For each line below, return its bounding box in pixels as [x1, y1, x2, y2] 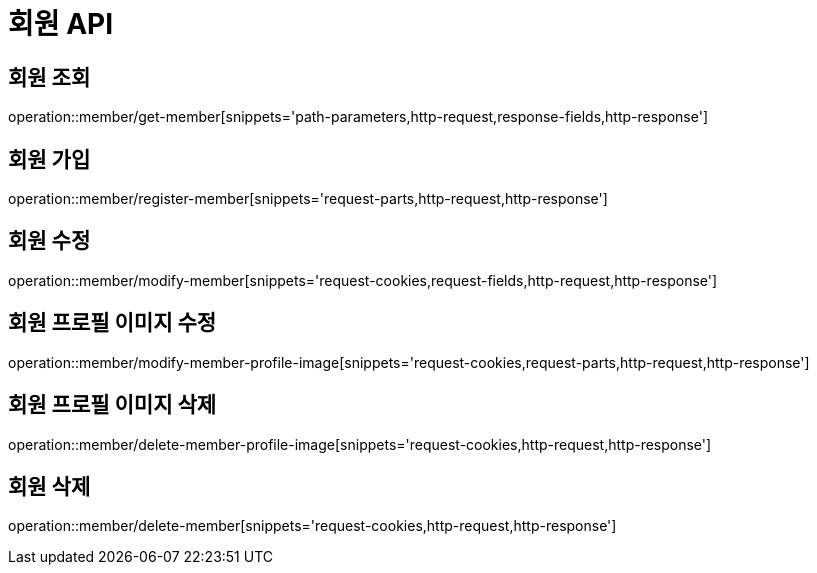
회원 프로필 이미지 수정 [8, 310, 217, 336]
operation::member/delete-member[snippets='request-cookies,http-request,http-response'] [8, 517, 617, 535]
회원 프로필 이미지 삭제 [8, 392, 217, 418]
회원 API [8, 7, 114, 41]
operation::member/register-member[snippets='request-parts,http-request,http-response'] [8, 190, 608, 208]
